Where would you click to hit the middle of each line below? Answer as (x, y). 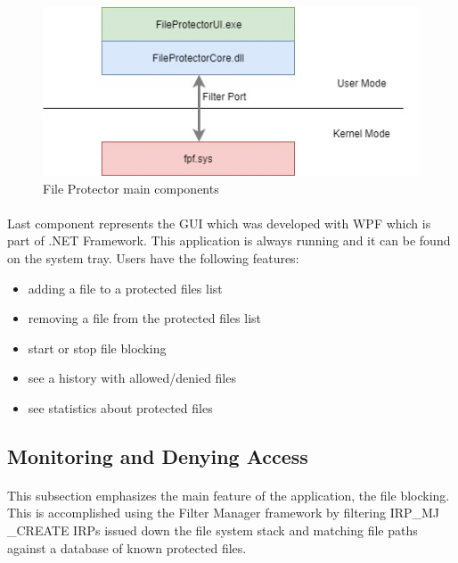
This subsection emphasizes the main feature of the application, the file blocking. (229, 495)
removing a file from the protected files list (144, 318)
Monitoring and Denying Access (158, 455)
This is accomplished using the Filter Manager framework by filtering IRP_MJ (224, 513)
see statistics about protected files (120, 407)
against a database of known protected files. (127, 547)
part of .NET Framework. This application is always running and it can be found (229, 240)
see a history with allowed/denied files (132, 378)
